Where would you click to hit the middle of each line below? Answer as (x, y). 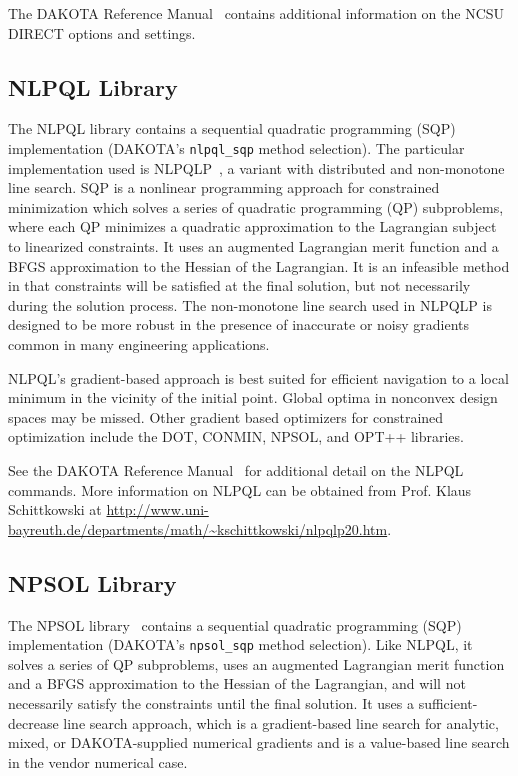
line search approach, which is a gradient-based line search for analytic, (281, 722)
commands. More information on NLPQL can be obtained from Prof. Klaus (240, 489)
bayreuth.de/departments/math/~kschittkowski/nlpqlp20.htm (198, 528)
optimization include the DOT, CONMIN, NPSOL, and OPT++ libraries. (236, 436)
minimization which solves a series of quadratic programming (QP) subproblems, (256, 206)
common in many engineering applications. (139, 343)
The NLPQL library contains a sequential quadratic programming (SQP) (232, 128)
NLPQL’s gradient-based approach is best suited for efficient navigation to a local (258, 377)
